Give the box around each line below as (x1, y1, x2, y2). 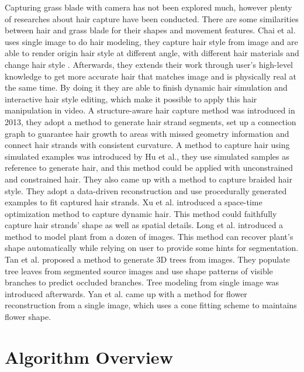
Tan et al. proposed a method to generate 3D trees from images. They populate (5, 253, 290, 266)
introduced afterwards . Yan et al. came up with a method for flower (5, 287, 247, 299)
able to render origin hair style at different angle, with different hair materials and (5, 47, 299, 59)
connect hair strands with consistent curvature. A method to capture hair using (5, 139, 290, 151)
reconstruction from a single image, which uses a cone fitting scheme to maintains (5, 299, 297, 311)
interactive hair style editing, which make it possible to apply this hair (5, 92, 257, 105)
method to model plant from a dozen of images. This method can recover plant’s (5, 230, 293, 242)
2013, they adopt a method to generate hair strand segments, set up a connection (5, 115, 296, 128)
